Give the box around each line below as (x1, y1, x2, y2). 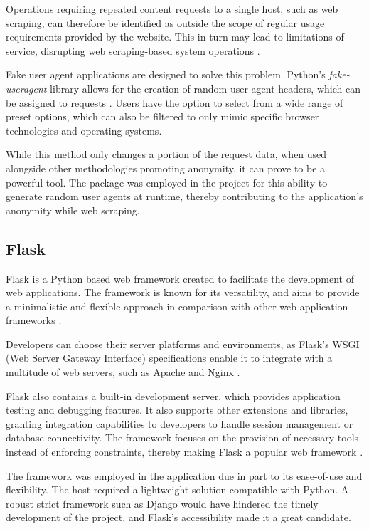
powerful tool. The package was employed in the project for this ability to (6, 174, 328, 189)
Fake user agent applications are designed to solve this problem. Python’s (6, 67, 326, 82)
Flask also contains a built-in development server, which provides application (6, 388, 341, 403)
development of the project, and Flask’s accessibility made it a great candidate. (6, 510, 351, 525)
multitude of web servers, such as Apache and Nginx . (6, 365, 240, 379)
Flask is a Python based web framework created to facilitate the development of (6, 271, 354, 286)
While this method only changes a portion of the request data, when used (6, 147, 327, 162)
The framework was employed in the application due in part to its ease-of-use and (6, 468, 363, 483)
